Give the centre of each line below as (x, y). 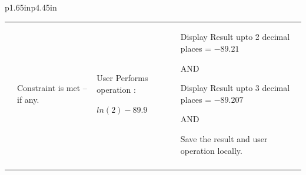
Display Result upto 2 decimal (235, 37)
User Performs (122, 78)
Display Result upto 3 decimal (235, 88)
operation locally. (211, 150)
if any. (28, 99)
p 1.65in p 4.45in (31, 7)
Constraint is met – (52, 88)
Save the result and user (224, 138)
